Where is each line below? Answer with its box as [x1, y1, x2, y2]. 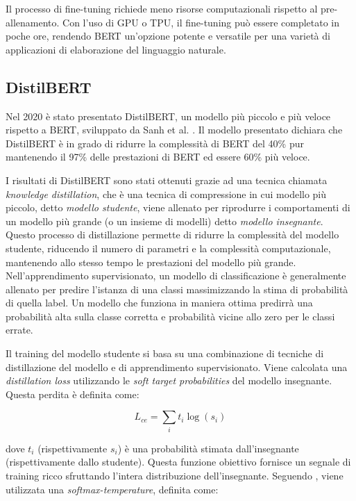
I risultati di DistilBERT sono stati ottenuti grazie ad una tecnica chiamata [6, 172, 328, 187]
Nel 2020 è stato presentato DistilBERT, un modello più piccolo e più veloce [6, 108, 331, 123]
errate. [6, 322, 33, 337]
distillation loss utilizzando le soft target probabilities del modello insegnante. [6, 373, 332, 388]
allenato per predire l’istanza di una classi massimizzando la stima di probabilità [6, 281, 348, 296]
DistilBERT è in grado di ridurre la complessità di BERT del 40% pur [6, 135, 304, 150]
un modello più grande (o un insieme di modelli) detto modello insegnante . [6, 213, 323, 228]
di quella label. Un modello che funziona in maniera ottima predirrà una [6, 295, 313, 310]
